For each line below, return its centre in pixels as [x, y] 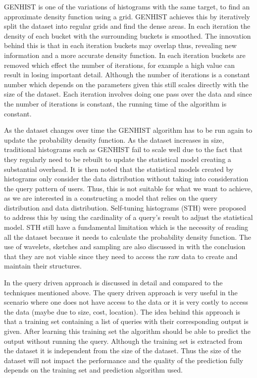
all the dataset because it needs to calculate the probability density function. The [128, 237]
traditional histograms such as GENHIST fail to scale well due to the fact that [123, 149]
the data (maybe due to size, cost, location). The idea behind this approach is [122, 311]
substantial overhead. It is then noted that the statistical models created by [119, 169]
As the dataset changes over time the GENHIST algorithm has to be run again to [128, 130]
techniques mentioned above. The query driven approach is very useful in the [121, 292]
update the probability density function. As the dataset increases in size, [114, 139]
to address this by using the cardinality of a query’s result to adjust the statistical [128, 217]
